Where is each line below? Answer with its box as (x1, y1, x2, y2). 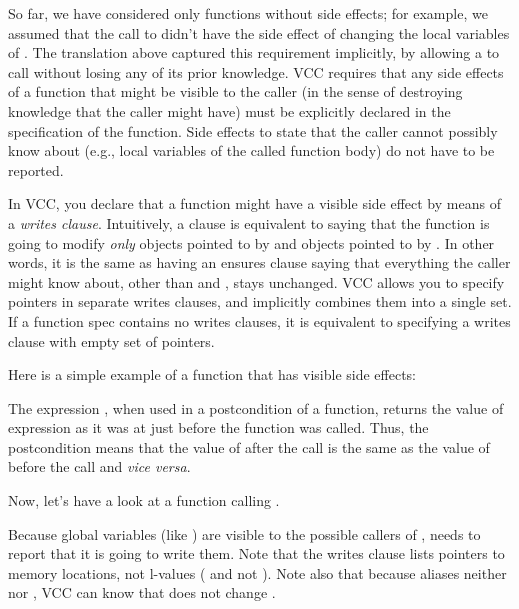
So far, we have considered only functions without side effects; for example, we (8, 3, 488, 23)
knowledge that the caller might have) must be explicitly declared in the (8, 100, 451, 121)
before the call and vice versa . (8, 456, 191, 477)
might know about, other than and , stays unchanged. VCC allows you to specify (8, 271, 505, 292)
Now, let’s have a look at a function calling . (8, 490, 280, 511)
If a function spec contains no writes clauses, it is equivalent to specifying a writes (8, 310, 511, 331)
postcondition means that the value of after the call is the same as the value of (8, 436, 490, 457)
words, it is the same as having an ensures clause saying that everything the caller (8, 252, 511, 273)
